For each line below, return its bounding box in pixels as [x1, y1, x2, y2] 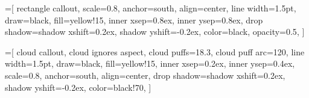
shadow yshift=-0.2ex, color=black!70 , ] [5, 81, 151, 93]
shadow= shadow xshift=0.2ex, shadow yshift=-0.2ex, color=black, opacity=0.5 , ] [5, 25, 305, 38]
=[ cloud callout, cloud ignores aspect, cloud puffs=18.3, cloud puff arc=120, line [5, 45, 305, 58]
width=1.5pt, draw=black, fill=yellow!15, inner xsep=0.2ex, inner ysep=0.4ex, [5, 57, 295, 70]
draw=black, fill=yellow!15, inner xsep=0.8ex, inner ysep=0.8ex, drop [5, 13, 263, 26]
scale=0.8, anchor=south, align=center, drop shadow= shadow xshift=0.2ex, [5, 69, 285, 81]
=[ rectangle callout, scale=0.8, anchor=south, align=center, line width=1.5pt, [5, 2, 296, 14]
